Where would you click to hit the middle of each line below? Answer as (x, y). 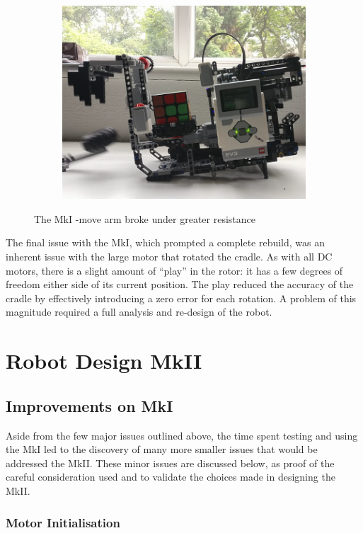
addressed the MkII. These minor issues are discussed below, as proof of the (170, 463)
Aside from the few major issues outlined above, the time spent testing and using (182, 435)
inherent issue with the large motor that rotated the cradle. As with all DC (169, 257)
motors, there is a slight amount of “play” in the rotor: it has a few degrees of (174, 270)
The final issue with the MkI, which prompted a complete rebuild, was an (166, 242)
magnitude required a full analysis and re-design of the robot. (139, 312)
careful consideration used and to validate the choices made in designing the (171, 477)
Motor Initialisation (63, 522)
